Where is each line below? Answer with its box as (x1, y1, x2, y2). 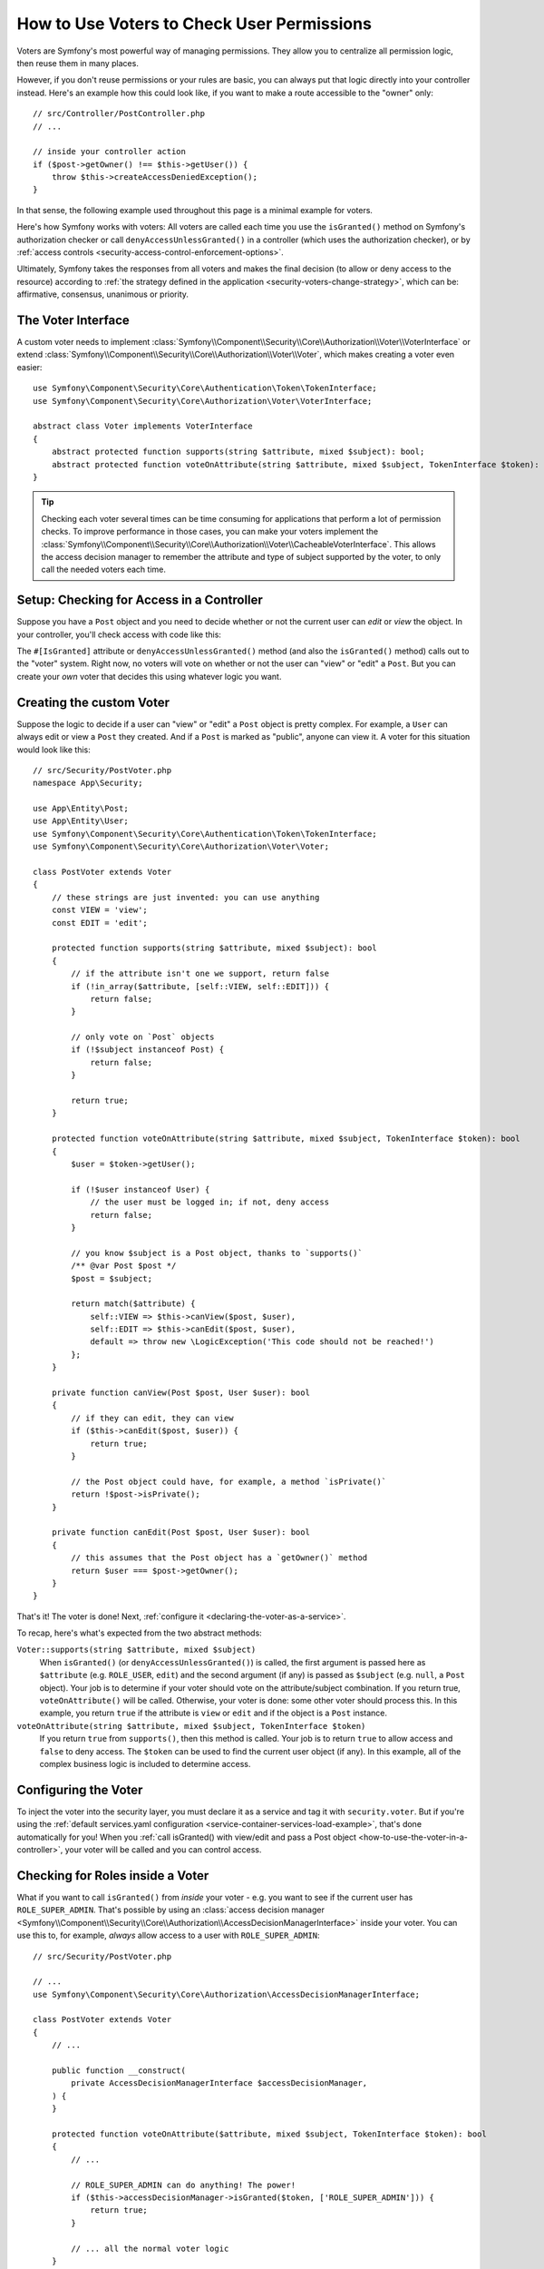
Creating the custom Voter (16, 694, 170, 710)
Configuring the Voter (16, 1782, 143, 1797)
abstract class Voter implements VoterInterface (33, 421, 253, 431)
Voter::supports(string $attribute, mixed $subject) (16, 1645, 257, 1655)
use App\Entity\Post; (33, 803, 129, 814)
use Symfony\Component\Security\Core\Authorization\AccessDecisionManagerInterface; (33, 1989, 421, 1999)
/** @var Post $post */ (71, 1261, 177, 1271)
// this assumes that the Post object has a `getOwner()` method (71, 1553, 368, 1563)
